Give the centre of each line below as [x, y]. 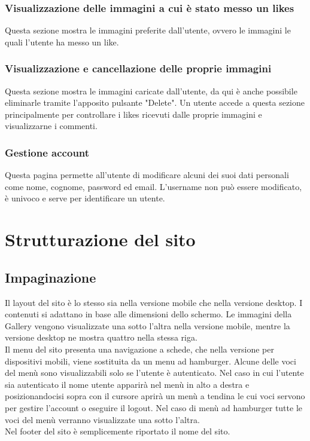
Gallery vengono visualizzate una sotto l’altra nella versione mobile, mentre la [148, 325]
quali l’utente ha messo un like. [62, 42]
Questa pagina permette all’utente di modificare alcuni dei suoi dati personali [147, 175]
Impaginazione [51, 277]
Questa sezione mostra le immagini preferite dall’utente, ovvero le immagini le [148, 30]
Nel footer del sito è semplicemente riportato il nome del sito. [118, 431]
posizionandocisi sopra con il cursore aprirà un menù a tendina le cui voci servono [155, 396]
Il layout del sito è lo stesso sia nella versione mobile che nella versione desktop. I [154, 302]
